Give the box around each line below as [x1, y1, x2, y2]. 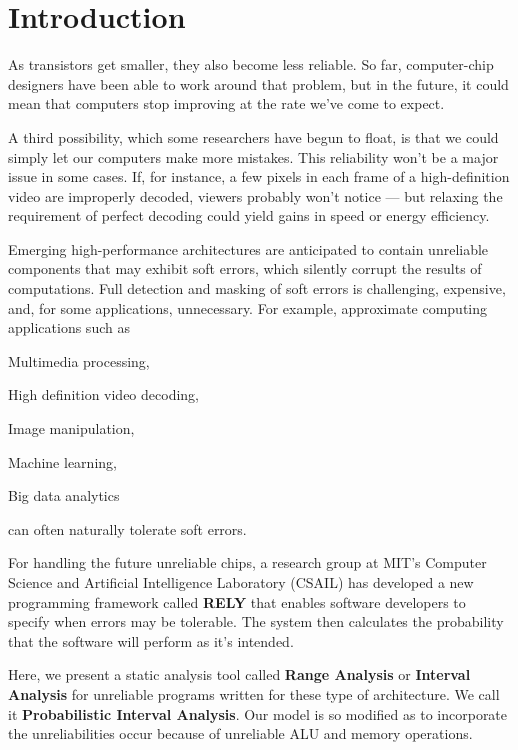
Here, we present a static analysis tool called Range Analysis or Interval [8, 664, 471, 685]
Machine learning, [8, 451, 117, 472]
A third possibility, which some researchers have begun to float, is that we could [8, 126, 499, 147]
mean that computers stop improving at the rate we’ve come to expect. [8, 93, 445, 114]
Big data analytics [8, 485, 120, 506]
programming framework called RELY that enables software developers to [8, 591, 466, 612]
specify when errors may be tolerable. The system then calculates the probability [8, 611, 504, 632]
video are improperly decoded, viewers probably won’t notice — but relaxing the [8, 185, 503, 206]
